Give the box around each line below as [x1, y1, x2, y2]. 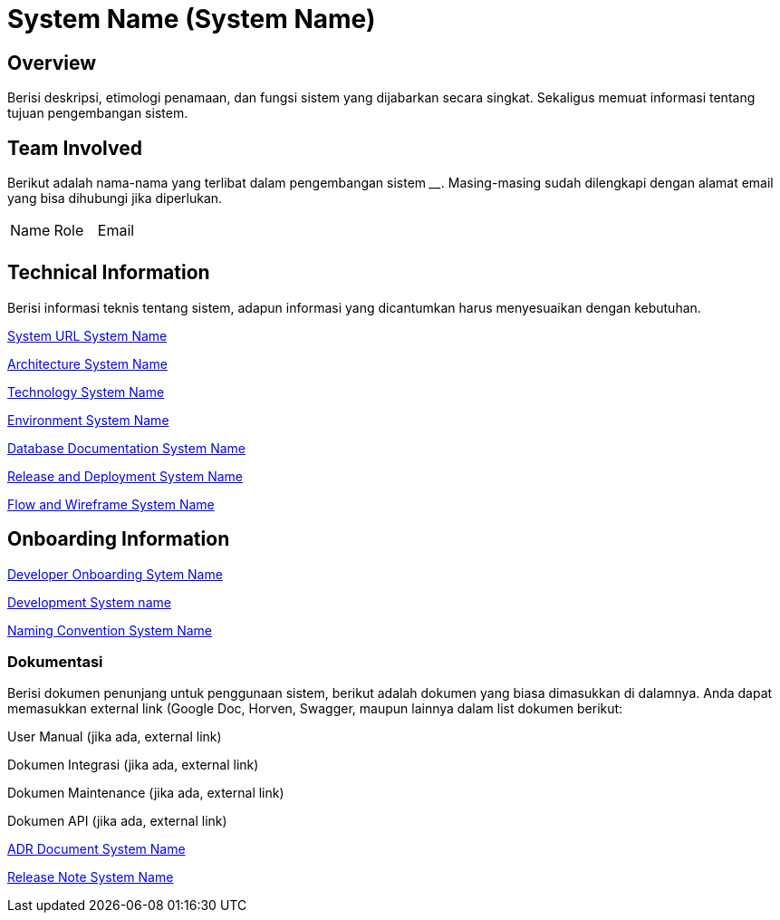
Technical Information [7, 261, 210, 285]
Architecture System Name [7, 355, 168, 372]
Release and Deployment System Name [7, 468, 243, 484]
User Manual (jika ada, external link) [7, 729, 222, 745]
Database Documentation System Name [7, 440, 246, 456]
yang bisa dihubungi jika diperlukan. [7, 190, 223, 207]
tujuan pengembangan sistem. [7, 105, 188, 121]
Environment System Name [7, 412, 169, 428]
